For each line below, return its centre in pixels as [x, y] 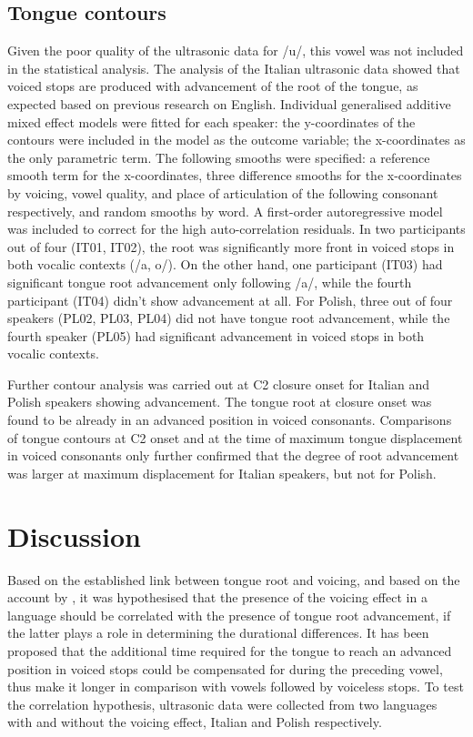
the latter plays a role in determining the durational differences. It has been [218, 633]
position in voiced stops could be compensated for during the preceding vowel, [225, 668]
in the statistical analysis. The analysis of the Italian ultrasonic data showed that [234, 68]
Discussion [74, 535]
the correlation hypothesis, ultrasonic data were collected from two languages [222, 704]
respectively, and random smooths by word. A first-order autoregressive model [225, 211]
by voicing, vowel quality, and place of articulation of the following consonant [223, 192]
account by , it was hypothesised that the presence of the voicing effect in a [217, 597]
